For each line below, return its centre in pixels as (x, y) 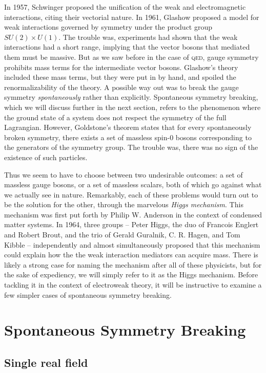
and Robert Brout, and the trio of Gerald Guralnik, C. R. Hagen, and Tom (122, 235)
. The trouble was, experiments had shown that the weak (148, 37)
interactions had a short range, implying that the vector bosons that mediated (127, 47)
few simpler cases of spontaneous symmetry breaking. (88, 294)
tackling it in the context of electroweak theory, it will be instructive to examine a (133, 285)
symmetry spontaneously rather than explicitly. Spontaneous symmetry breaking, (131, 97)
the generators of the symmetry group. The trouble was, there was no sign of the (131, 147)
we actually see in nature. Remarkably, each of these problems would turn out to (131, 194)
